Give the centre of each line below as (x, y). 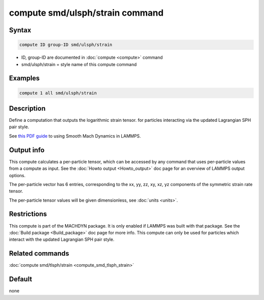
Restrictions (28, 214)
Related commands (39, 254)
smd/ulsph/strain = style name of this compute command (79, 64)
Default (21, 279)
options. (17, 175)
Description (27, 108)
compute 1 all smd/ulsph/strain (58, 93)
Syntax (20, 30)
